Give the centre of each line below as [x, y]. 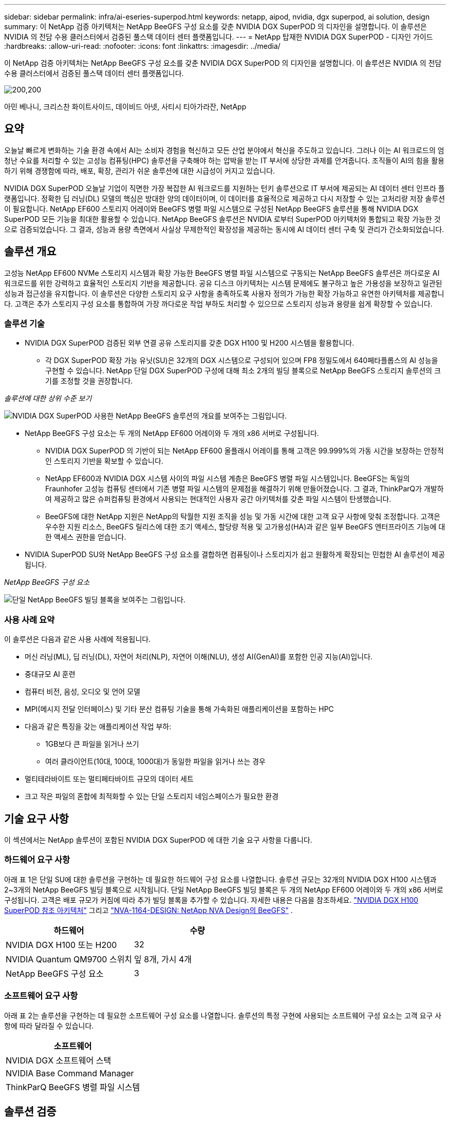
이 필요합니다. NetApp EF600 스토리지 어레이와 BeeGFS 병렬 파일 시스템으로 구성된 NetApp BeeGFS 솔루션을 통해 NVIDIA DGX [211, 208]
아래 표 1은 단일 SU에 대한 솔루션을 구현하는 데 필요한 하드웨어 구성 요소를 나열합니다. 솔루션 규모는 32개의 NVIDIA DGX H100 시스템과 [220, 879]
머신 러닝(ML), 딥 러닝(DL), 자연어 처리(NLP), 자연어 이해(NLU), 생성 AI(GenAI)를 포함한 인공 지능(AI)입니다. [199, 657]
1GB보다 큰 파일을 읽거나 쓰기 [92, 744]
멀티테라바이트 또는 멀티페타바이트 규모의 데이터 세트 [109, 779]
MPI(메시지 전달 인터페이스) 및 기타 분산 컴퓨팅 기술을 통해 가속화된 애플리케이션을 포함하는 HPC [179, 709]
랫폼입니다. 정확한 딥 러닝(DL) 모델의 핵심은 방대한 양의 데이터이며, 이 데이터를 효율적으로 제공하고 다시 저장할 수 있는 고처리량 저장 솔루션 [225, 198]
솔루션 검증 [30, 1111]
